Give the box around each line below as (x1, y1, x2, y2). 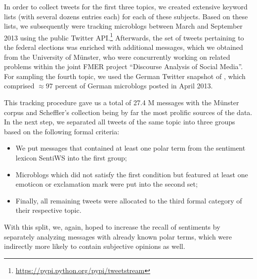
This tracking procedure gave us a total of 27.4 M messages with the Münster (4, 97, 239, 107)
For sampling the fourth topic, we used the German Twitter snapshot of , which (4, 71, 246, 81)
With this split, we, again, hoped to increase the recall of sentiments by (4, 221, 220, 232)
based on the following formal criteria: (4, 126, 120, 136)
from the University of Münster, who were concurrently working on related (4, 51, 230, 62)
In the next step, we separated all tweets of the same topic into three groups (4, 117, 235, 127)
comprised (4, 80, 35, 91)
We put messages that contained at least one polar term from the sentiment (15, 143, 246, 153)
